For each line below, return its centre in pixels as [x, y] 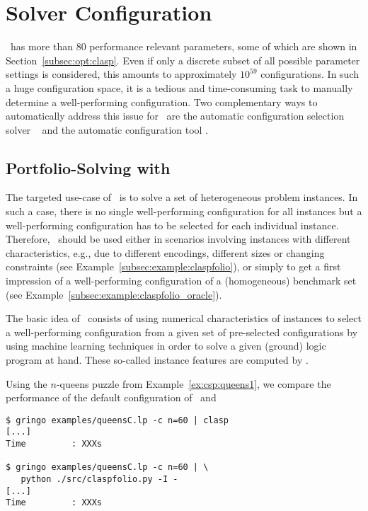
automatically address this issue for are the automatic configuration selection [175, 116]
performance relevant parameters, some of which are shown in [223, 46]
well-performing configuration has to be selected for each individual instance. [172, 225]
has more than [42, 46]
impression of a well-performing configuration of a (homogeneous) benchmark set [181, 281]
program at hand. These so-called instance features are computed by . [157, 360]
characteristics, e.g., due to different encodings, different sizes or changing [165, 252]
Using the [27, 383]
